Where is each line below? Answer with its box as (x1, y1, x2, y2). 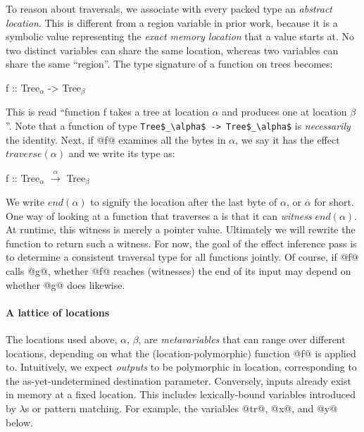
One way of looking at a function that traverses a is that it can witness (6, 208, 312, 223)
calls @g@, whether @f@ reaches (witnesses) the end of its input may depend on (6, 264, 351, 278)
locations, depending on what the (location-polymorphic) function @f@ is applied (6, 345, 356, 360)
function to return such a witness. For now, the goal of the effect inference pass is (6, 235, 357, 250)
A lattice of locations (6, 304, 110, 319)
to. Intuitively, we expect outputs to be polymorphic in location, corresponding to (6, 359, 357, 374)
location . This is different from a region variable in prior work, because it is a (6, 15, 338, 30)
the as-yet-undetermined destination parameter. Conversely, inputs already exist (6, 373, 351, 388)
